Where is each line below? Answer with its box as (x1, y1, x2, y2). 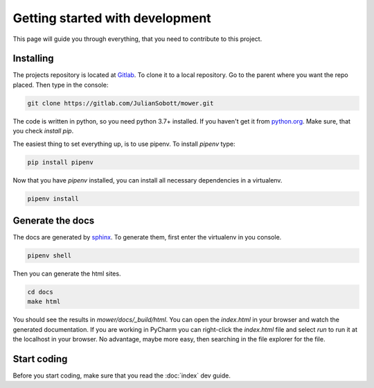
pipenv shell (27, 252, 72, 260)
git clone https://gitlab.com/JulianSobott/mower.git (27, 99, 214, 107)
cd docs (27, 288, 53, 296)
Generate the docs (12, 214, 95, 226)
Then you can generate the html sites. (12, 269, 121, 278)
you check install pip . (12, 127, 74, 135)
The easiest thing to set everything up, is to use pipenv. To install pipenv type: (12, 140, 235, 148)
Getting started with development (12, 10, 211, 26)
